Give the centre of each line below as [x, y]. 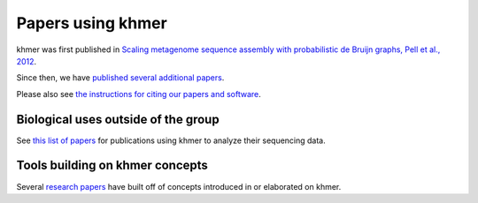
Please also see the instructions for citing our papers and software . [139, 94]
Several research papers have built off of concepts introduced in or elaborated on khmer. [179, 186]
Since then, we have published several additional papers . [120, 78]
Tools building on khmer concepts [112, 165]
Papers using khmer [92, 23]
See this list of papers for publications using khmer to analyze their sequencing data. [171, 140]
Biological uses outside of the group [118, 119]
